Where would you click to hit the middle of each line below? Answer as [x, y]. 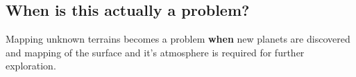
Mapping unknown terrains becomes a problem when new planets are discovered [178, 39]
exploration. [31, 66]
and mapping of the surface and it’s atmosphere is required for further [155, 52]
